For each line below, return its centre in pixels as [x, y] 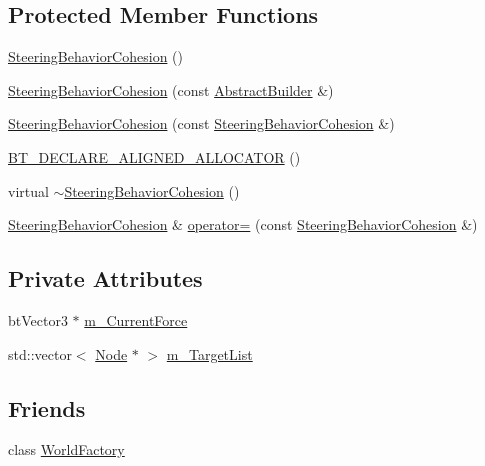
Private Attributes [105, 278]
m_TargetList [209, 353]
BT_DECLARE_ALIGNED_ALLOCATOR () [154, 156]
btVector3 [38, 319]
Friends [47, 407]
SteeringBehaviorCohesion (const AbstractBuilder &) [171, 89]
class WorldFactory [66, 449]
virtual [28, 190]
